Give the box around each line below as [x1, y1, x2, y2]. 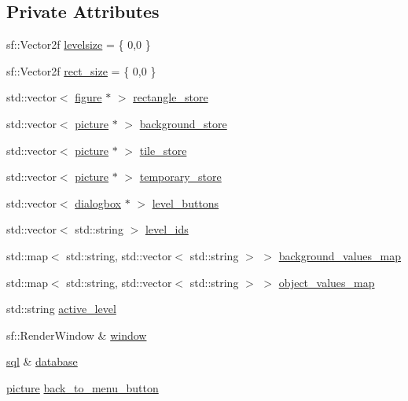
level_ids [145, 221, 189, 237]
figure [75, 89, 102, 105]
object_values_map [278, 274, 375, 290]
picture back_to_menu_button [6, 379, 159, 395]
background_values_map [278, 247, 402, 263]
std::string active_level [6, 300, 116, 317]
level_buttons [152, 194, 219, 211]
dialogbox [75, 194, 121, 211]
